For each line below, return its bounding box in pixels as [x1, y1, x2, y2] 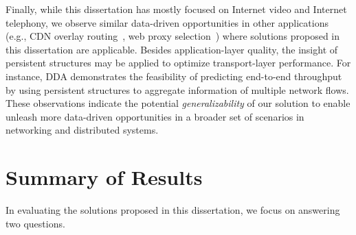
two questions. [5, 216, 65, 230]
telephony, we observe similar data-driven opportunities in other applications [5, 15, 329, 29]
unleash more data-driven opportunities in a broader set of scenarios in [5, 109, 304, 123]
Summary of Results [5, 163, 203, 191]
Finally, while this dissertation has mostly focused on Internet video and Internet [5, 2, 347, 16]
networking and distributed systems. [5, 123, 159, 137]
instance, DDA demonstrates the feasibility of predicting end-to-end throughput [5, 69, 342, 83]
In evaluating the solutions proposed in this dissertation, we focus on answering [5, 203, 340, 217]
